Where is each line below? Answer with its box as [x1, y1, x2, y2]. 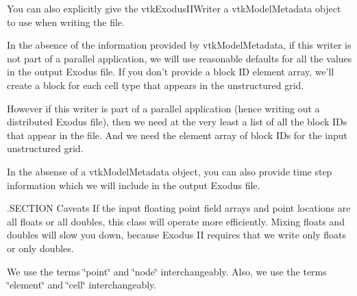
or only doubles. [7, 241, 74, 255]
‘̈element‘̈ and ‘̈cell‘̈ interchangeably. [7, 277, 157, 292]
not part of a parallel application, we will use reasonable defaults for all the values [7, 51, 352, 65]
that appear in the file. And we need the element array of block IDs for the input [7, 127, 348, 142]
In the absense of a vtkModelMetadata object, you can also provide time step [7, 164, 332, 178]
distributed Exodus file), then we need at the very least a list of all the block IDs [7, 114, 347, 129]
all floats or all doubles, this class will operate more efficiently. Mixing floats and [7, 214, 345, 228]
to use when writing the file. [7, 14, 125, 29]
